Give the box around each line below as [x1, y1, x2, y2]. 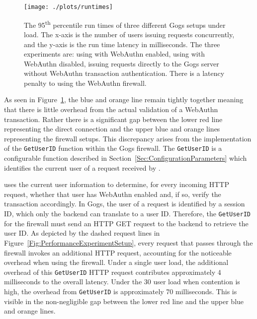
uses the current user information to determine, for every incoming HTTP [4, 179, 229, 190]
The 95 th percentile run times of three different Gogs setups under [24, 18, 226, 30]
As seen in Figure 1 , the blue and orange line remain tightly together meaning [4, 94, 244, 105]
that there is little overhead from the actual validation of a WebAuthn [4, 104, 218, 115]
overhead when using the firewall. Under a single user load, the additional [4, 257, 229, 267]
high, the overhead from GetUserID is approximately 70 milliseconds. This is [4, 286, 237, 296]
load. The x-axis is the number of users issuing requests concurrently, [24, 29, 235, 39]
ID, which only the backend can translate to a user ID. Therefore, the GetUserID [4, 208, 251, 219]
